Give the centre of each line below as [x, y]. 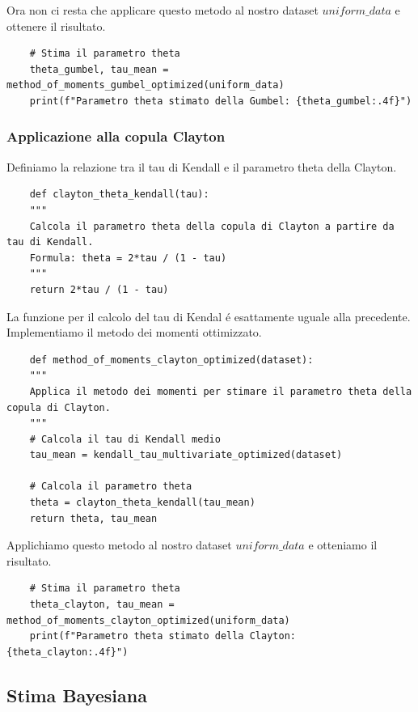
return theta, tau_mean [93, 518]
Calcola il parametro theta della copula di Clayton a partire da [212, 226]
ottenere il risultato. [56, 25]
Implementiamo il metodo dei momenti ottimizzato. [134, 332]
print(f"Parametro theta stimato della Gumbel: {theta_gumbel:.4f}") [221, 101]
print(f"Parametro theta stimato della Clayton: [163, 636]
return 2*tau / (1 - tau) [99, 289]
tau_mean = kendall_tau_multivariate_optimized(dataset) [186, 455]
